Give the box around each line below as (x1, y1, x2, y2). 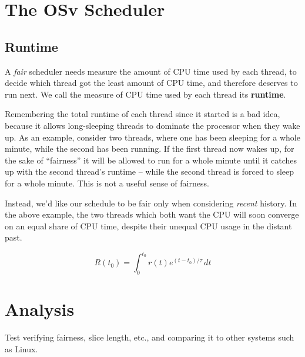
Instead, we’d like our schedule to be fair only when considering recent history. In (5, 196, 297, 209)
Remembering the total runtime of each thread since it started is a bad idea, (5, 108, 280, 120)
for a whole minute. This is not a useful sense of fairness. (5, 176, 209, 189)
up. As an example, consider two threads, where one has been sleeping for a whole (5, 131, 300, 143)
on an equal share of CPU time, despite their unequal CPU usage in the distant (5, 219, 292, 232)
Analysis (5, 297, 75, 321)
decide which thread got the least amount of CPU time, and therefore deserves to (5, 76, 298, 89)
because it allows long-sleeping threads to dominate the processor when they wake (5, 119, 300, 131)
